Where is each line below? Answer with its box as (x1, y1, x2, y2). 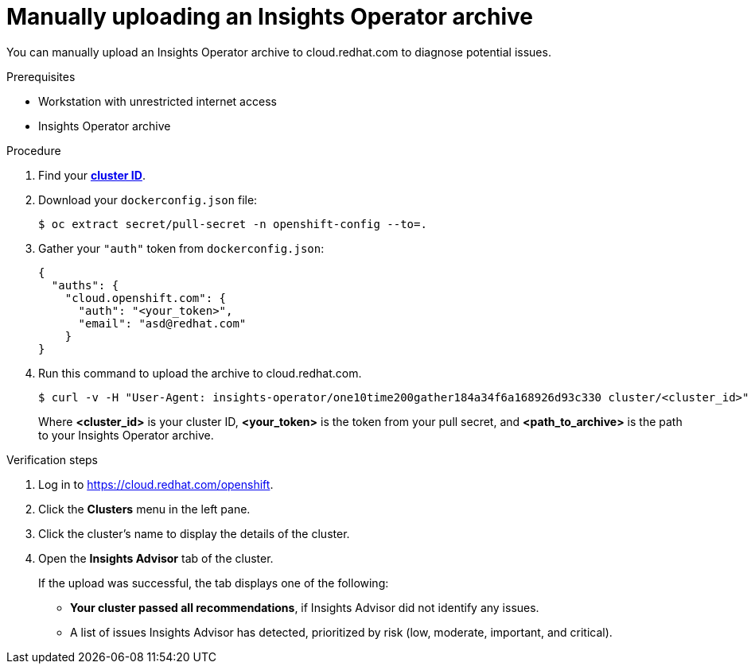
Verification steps (6, 452, 99, 467)
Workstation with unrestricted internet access (38, 94, 277, 108)
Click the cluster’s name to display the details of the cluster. (38, 526, 350, 540)
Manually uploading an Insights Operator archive (6, 3, 533, 30)
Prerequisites (6, 69, 76, 83)
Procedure (6, 143, 61, 157)
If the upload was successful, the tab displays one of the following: (38, 575, 389, 590)
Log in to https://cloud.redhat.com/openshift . (38, 477, 274, 491)
